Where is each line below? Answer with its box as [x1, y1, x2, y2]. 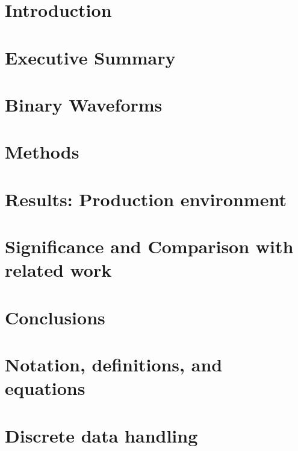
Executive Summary [5, 45, 176, 69]
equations [5, 376, 85, 400]
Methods [5, 139, 79, 164]
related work [5, 257, 112, 282]
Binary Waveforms [5, 92, 163, 116]
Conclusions [5, 304, 105, 329]
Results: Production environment [5, 186, 287, 211]
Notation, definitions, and [5, 352, 223, 376]
